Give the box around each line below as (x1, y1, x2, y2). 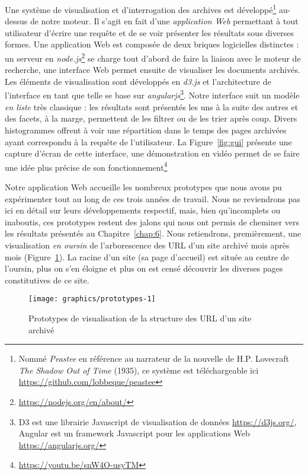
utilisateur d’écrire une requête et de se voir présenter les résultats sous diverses (5, 26, 294, 39)
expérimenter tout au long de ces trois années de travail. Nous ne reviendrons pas (5, 192, 300, 205)
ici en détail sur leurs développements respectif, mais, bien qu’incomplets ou (5, 204, 281, 216)
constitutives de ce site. (5, 273, 89, 286)
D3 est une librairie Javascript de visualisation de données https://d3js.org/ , (18, 415, 297, 428)
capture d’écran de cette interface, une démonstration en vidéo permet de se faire (5, 147, 300, 160)
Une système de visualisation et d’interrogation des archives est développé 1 (5, 2, 277, 15)
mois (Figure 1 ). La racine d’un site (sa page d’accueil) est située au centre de (5, 250, 289, 263)
